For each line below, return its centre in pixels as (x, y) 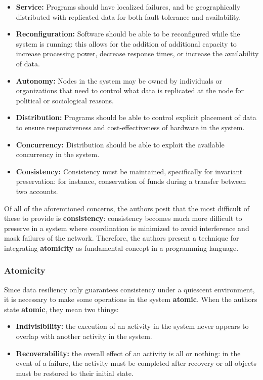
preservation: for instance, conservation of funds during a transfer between (131, 181)
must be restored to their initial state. (75, 373)
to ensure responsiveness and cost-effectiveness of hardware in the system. (130, 127)
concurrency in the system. (58, 154)
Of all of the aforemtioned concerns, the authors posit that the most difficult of (127, 208)
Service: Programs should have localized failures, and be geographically (128, 7)
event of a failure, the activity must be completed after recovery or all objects (136, 363)
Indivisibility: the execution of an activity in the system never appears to (132, 326)
